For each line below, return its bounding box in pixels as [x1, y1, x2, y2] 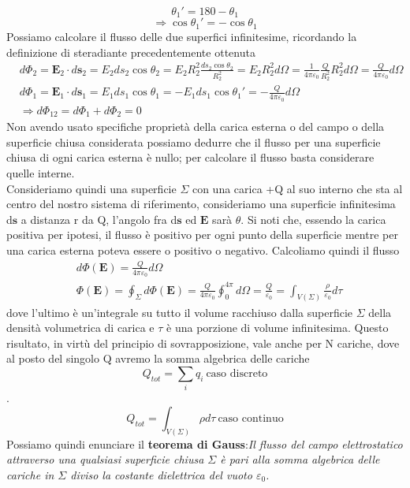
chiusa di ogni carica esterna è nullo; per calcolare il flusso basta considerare [6, 149, 375, 166]
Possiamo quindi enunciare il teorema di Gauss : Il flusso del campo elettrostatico [6, 435, 403, 452]
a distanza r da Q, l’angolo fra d [20, 210, 177, 227]
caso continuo [218, 412, 284, 424]
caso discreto [206, 367, 268, 379]
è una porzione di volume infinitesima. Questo [166, 319, 389, 336]
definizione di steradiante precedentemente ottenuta [6, 43, 255, 60]
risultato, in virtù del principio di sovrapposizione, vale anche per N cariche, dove [6, 334, 400, 351]
